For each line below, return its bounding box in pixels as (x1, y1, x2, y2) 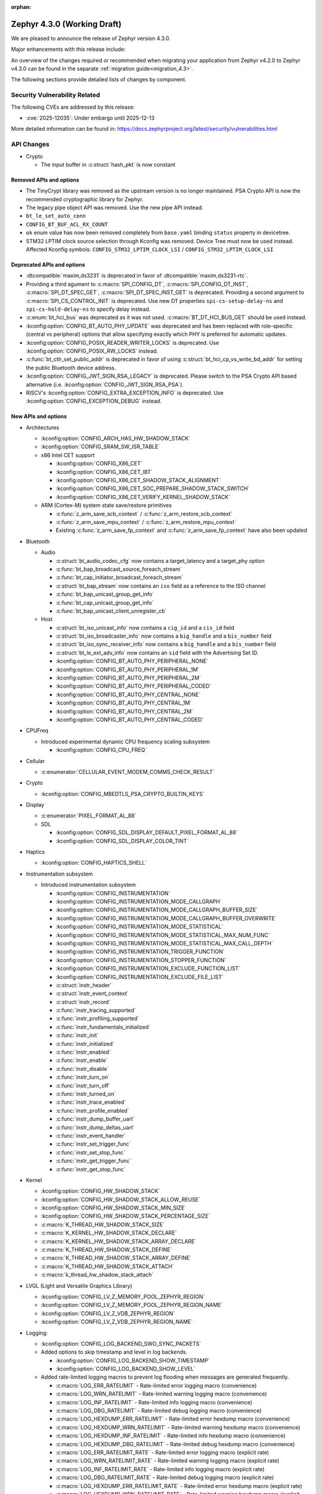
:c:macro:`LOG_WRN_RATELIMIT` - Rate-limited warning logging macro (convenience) (55, 1390, 267, 1398)
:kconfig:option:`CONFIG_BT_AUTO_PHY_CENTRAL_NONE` (55, 691, 201, 698)
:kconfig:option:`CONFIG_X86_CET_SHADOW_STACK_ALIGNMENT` (55, 477, 221, 484)
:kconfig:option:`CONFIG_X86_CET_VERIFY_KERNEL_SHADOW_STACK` (55, 493, 231, 500)
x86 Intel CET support (41, 451, 95, 458)
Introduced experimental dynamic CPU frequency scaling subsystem (41, 738, 210, 745)
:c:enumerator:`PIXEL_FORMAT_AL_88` (41, 812, 137, 819)
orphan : (11, 4, 32, 10)
